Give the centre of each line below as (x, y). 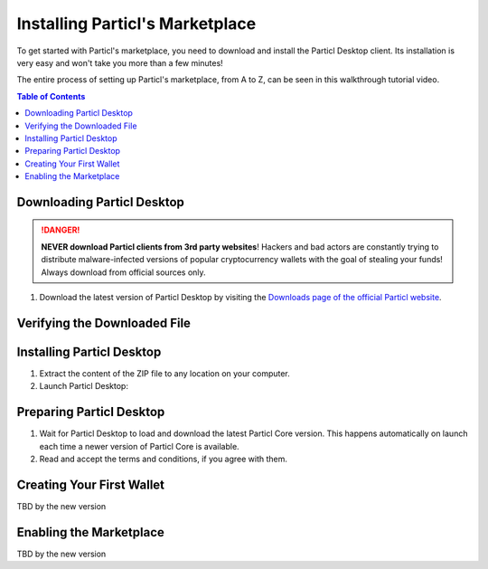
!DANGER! (61, 230)
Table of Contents (51, 96)
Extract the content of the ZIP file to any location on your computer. (165, 373)
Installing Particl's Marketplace (136, 24)
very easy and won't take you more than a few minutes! (120, 62)
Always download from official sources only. (124, 272)
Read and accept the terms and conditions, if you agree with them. (164, 459)
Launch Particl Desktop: (84, 386)
